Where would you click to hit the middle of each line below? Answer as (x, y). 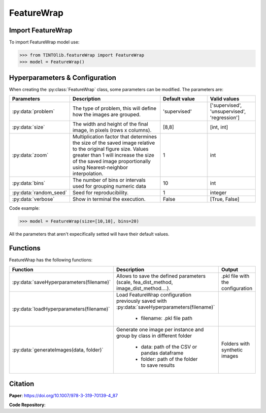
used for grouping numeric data (109, 186)
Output (230, 269)
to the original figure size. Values (110, 149)
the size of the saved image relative (114, 143)
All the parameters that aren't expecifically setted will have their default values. (89, 234)
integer (218, 193)
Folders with (236, 344)
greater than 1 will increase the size (113, 155)
